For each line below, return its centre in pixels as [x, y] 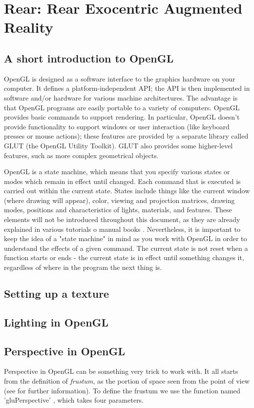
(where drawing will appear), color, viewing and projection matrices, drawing [119, 200]
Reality [29, 27]
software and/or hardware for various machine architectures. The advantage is [121, 97]
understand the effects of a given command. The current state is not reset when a [126, 248]
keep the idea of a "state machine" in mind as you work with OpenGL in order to [126, 238]
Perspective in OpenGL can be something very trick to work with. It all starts [121, 371]
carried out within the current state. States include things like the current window [127, 191]
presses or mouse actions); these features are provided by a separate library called [126, 136]
